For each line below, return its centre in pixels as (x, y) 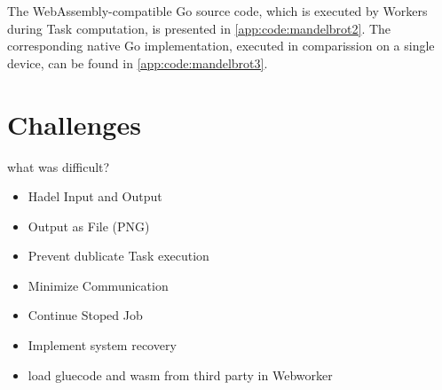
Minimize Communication (98, 285)
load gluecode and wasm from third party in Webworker (180, 374)
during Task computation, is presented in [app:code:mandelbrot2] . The (199, 28)
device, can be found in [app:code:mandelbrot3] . (138, 62)
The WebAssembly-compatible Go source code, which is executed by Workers (217, 11)
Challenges (74, 124)
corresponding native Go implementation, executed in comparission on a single (221, 46)
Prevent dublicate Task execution (118, 256)
